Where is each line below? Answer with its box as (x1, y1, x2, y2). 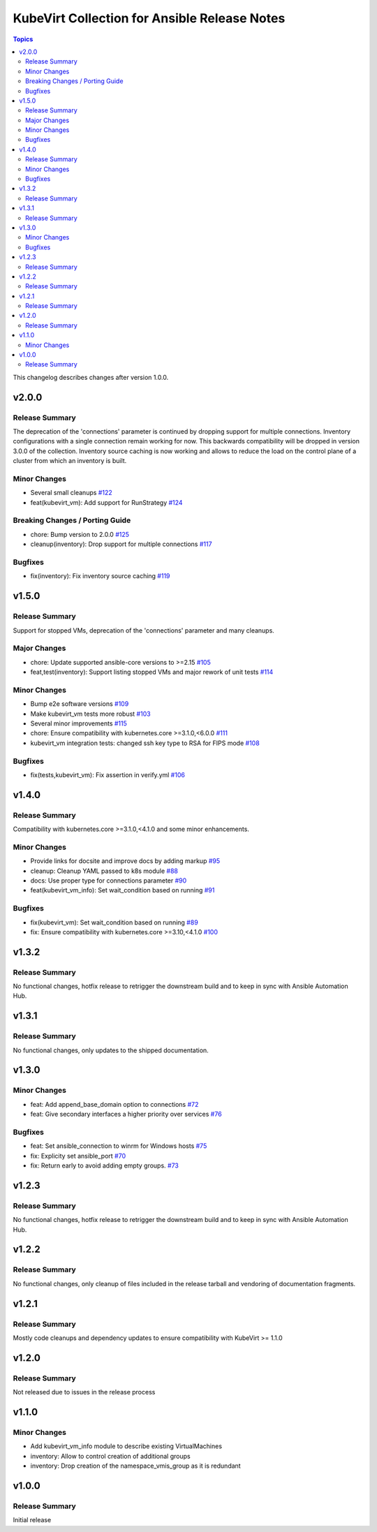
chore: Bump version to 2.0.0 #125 (30, 530, 129, 538)
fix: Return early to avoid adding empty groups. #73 (30, 1161, 179, 1170)
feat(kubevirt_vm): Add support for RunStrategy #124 (30, 498, 183, 506)
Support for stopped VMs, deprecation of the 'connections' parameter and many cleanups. (13, 626, 275, 635)
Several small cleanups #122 (30, 489, 112, 497)
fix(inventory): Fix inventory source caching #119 (30, 572, 170, 580)
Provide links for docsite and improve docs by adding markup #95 (30, 857, 221, 865)
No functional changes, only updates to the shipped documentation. (13, 1046, 209, 1054)
